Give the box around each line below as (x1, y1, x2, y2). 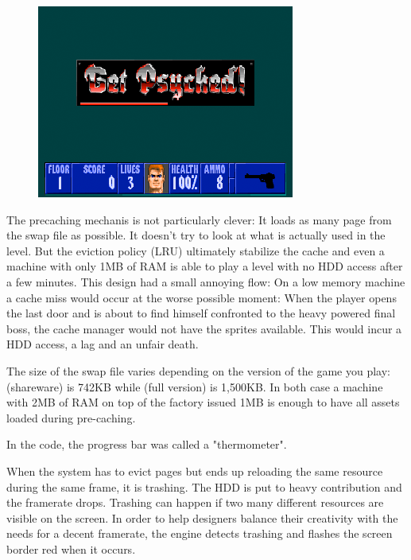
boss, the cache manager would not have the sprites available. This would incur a (6, 320, 402, 336)
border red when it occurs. (6, 540, 136, 557)
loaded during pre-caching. (6, 409, 136, 426)
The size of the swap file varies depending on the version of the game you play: (6, 362, 390, 379)
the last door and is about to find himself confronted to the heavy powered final (6, 305, 396, 321)
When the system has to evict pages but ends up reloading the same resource (6, 462, 383, 479)
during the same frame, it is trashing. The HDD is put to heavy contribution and (6, 478, 402, 495)
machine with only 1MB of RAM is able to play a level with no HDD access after (6, 258, 403, 274)
